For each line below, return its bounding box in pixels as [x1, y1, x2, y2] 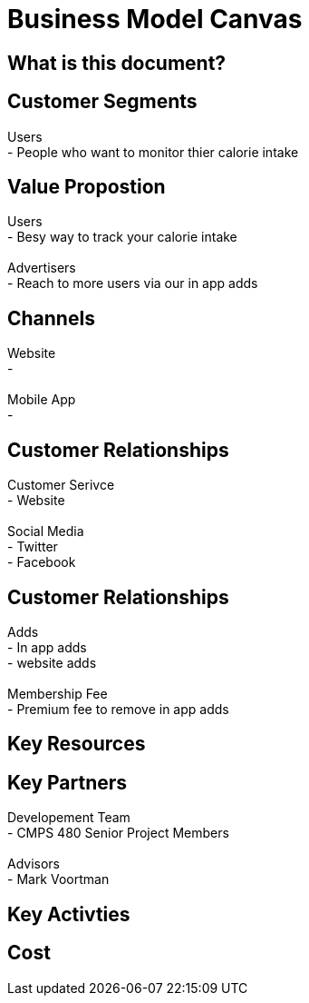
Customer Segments [7, 90, 198, 114]
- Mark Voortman [7, 871, 110, 888]
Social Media [7, 523, 84, 540]
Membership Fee [7, 685, 108, 701]
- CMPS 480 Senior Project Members [7, 825, 229, 841]
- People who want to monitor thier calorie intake [7, 144, 299, 160]
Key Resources [7, 732, 146, 756]
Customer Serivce [7, 477, 115, 493]
